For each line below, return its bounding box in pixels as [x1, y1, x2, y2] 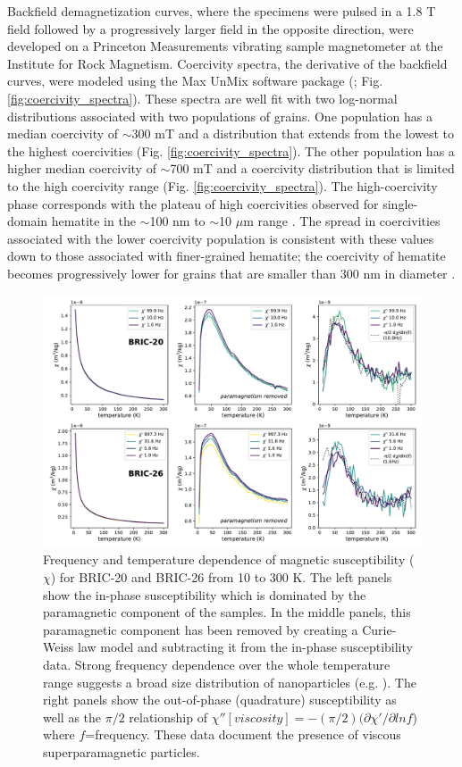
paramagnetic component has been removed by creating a [43, 620, 358, 638]
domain [7, 212, 48, 230]
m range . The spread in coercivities [243, 212, 441, 230]
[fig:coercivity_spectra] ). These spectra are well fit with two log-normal [7, 88, 398, 107]
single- [382, 194, 418, 213]
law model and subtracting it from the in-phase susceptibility [78, 638, 413, 656]
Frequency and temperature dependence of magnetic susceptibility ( [43, 550, 415, 569]
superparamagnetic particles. [43, 743, 200, 762]
